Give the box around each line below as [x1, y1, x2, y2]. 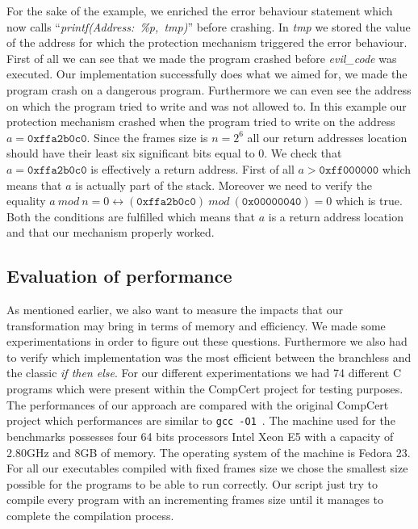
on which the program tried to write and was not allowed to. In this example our [6, 97, 407, 114]
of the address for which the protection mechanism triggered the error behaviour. [6, 34, 408, 51]
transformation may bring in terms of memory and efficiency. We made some [6, 317, 386, 334]
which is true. [335, 192, 403, 209]
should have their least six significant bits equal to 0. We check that [6, 145, 342, 162]
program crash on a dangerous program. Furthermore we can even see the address [6, 81, 412, 98]
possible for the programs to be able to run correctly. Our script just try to [6, 475, 378, 492]
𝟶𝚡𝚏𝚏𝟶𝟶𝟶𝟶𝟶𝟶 [319, 164, 379, 176]
